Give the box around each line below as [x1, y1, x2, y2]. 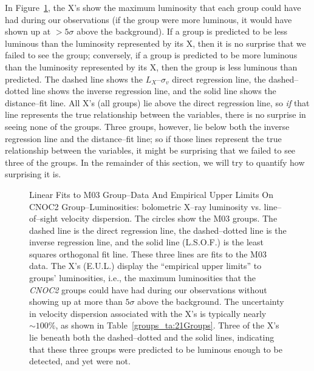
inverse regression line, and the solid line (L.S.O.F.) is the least [29, 236, 264, 248]
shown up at [5, 25, 51, 38]
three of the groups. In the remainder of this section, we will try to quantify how [5, 155, 305, 168]
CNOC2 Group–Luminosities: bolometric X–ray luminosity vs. [29, 200, 261, 213]
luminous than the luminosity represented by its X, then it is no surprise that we [5, 36, 306, 49]
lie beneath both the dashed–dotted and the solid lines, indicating [29, 331, 275, 344]
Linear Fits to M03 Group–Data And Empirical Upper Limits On [29, 188, 273, 200]
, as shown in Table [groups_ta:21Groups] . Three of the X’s [55, 319, 279, 332]
